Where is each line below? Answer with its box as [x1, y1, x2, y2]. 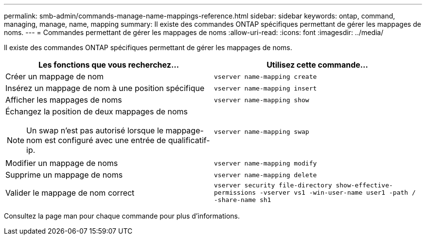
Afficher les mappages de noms [5, 95, 122, 105]
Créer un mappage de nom [5, 72, 104, 81]
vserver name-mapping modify [214, 159, 317, 167]
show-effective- [336, 182, 393, 189]
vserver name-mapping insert [214, 84, 317, 92]
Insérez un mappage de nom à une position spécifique [5, 83, 205, 93]
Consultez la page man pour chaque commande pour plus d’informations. [4, 212, 240, 220]
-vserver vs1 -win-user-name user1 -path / [259, 189, 416, 196]
